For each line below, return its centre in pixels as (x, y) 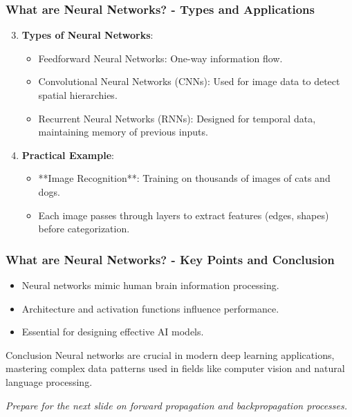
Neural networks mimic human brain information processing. (150, 285)
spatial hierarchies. (78, 95)
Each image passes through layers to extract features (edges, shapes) (184, 215)
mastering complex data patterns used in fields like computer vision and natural (175, 368)
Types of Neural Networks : (87, 35)
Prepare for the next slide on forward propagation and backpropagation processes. (177, 405)
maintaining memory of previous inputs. (123, 132)
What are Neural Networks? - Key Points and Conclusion (170, 259)
